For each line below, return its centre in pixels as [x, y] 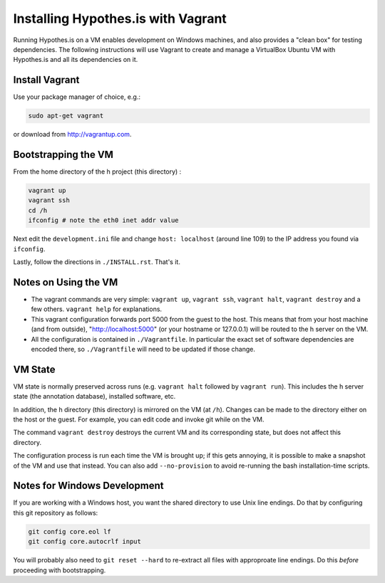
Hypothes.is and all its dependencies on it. [76, 60]
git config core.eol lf [70, 531]
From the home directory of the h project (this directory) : [97, 172]
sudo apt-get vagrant [66, 116]
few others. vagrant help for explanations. [97, 309]
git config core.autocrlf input [85, 542]
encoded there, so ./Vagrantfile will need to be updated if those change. [143, 349]
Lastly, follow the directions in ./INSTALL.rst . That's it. [97, 262]
